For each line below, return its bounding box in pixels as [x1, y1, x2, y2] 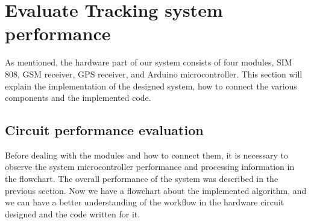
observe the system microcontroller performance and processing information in [5, 160, 295, 173]
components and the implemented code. [5, 91, 151, 104]
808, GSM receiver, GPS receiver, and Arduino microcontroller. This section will [5, 67, 303, 80]
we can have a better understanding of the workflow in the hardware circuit [5, 196, 284, 208]
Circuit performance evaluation [5, 121, 204, 139]
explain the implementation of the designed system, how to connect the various [5, 79, 297, 92]
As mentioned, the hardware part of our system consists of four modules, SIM [5, 56, 292, 68]
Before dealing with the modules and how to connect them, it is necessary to [5, 148, 288, 161]
